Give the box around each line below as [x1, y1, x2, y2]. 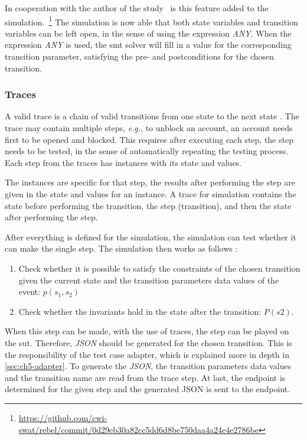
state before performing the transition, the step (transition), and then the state [5, 199, 292, 211]
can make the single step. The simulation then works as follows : [5, 242, 238, 255]
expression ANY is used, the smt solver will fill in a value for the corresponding [5, 38, 292, 51]
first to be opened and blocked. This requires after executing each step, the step [5, 133, 293, 145]
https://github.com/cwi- [18, 411, 107, 423]
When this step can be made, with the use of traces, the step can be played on [5, 325, 289, 337]
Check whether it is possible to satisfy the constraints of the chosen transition [18, 262, 301, 274]
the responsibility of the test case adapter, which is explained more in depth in [5, 348, 289, 360]
